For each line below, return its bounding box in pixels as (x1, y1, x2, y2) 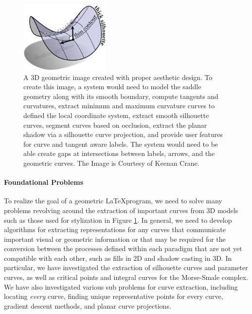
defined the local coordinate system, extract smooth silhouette (23, 110, 209, 120)
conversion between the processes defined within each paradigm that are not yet (4, 243, 242, 254)
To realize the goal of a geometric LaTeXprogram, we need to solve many (4, 196, 222, 206)
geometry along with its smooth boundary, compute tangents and (23, 91, 218, 101)
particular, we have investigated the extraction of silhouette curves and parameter (4, 262, 248, 273)
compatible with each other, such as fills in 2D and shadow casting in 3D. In (4, 253, 232, 263)
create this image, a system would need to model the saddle (23, 81, 201, 92)
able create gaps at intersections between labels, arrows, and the (23, 148, 215, 158)
